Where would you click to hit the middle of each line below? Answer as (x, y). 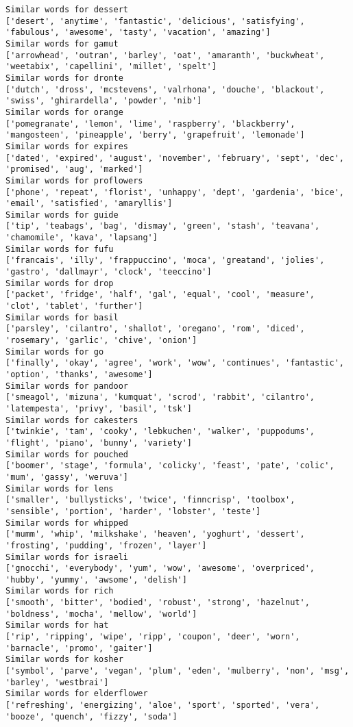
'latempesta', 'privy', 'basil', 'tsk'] (99, 408)
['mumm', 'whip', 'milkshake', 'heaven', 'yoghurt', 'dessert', (155, 534)
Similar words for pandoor (67, 386)
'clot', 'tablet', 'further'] (74, 306)
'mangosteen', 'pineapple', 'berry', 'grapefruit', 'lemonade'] (155, 135)
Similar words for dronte (64, 78)
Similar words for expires (67, 146)
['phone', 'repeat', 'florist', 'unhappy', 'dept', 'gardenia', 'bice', (175, 192)
